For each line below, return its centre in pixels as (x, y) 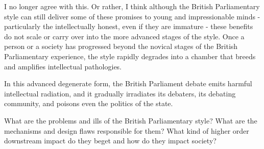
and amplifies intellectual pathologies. (63, 66)
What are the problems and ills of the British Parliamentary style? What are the (131, 120)
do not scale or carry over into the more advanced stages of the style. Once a (124, 36)
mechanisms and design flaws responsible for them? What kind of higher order (127, 130)
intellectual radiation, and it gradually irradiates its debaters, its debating (120, 93)
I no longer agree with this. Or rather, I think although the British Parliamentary (132, 6)
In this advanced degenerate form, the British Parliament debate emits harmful (128, 83)
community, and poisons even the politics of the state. (89, 103)
